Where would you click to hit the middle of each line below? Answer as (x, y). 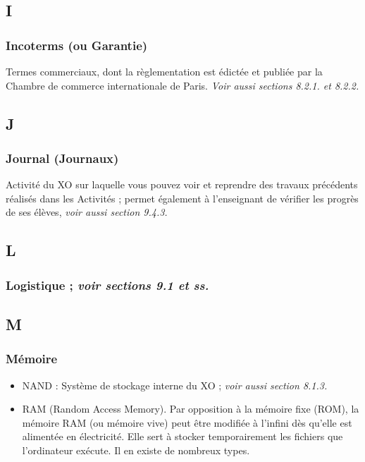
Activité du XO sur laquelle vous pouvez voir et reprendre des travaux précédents (182, 184)
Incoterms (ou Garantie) (77, 45)
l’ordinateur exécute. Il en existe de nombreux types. (136, 450)
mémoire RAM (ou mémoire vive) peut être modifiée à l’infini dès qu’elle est (187, 422)
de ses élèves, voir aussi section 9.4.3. (87, 212)
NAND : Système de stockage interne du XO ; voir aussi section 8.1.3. (175, 385)
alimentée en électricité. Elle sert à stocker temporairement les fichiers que (182, 436)
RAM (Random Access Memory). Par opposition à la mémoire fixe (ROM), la (191, 409)
